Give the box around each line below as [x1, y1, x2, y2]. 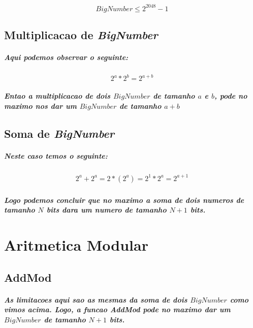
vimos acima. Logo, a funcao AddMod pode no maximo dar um [4, 304, 231, 315]
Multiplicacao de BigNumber [4, 26, 158, 42]
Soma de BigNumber [4, 125, 115, 141]
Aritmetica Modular [4, 234, 148, 255]
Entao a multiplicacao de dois [4, 90, 111, 101]
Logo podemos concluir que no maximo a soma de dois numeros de [4, 194, 244, 205]
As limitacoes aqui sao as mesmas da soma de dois [4, 294, 187, 305]
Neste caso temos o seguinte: [4, 150, 108, 161]
